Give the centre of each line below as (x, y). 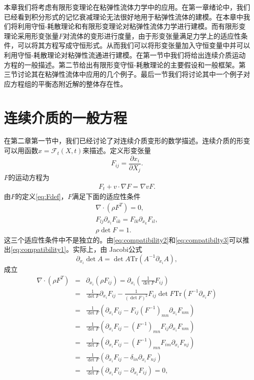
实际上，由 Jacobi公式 (107, 249)
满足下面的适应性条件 (106, 196)
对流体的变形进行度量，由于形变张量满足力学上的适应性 (152, 35)
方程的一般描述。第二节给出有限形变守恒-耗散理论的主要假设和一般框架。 (121, 64)
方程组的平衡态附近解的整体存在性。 (69, 83)
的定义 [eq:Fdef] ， (42, 196)
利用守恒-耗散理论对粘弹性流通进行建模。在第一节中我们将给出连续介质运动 (125, 55)
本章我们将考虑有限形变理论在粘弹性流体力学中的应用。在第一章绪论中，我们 (127, 7)
